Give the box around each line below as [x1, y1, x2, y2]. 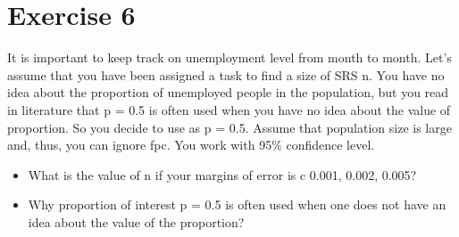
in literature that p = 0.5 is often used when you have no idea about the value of [7, 100, 451, 118]
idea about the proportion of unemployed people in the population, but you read [7, 83, 449, 102]
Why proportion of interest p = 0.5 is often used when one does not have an [28, 195, 446, 214]
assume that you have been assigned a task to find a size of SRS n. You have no [7, 65, 445, 84]
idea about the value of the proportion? [28, 212, 245, 231]
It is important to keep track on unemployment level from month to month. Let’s [7, 48, 452, 67]
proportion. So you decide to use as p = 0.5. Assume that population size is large [7, 118, 452, 136]
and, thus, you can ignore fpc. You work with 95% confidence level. [7, 135, 375, 154]
